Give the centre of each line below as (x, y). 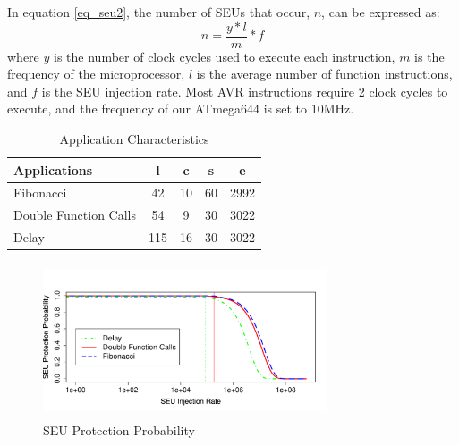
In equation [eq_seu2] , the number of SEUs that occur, (159, 12)
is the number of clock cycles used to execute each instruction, (225, 56)
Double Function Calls (75, 215)
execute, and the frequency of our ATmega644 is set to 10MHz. (181, 109)
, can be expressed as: (381, 12)
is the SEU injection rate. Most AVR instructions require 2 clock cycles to (245, 91)
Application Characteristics (134, 139)
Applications (53, 169)
